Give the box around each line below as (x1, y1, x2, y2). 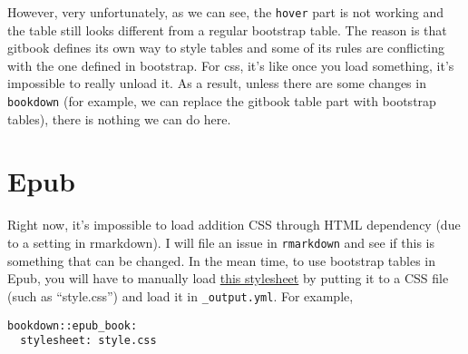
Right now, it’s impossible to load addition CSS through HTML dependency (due (7, 215, 461, 234)
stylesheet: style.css (20, 334, 157, 348)
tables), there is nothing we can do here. (7, 109, 231, 128)
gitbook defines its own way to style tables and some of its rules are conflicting (7, 38, 445, 57)
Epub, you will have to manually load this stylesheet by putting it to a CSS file (7, 269, 449, 288)
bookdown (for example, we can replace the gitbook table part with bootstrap (7, 92, 436, 111)
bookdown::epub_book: (7, 319, 138, 332)
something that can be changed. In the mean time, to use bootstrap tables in (7, 251, 436, 270)
